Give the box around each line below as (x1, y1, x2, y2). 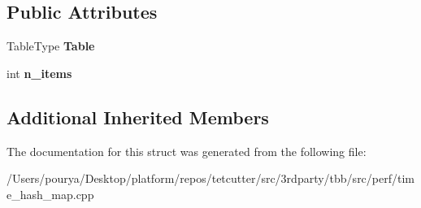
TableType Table (7, 37, 95, 54)
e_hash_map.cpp (7, 185, 94, 202)
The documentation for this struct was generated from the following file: (7, 142, 367, 159)
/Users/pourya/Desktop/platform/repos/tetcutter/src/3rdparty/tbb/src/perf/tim (7, 170, 414, 187)
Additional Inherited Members (7, 104, 269, 129)
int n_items (7, 64, 72, 81)
